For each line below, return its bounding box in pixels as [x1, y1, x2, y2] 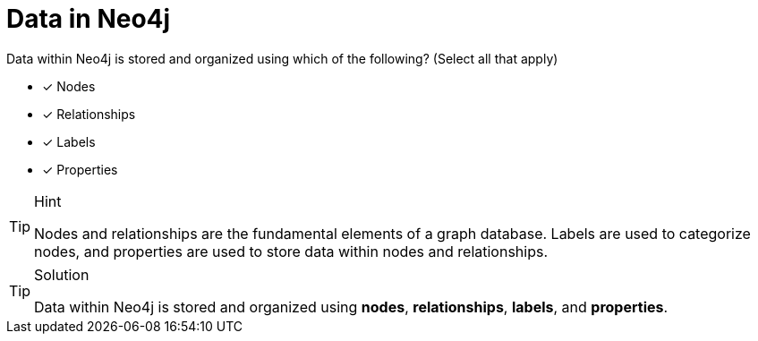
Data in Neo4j [6, 4, 171, 34]
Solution [34, 265, 89, 284]
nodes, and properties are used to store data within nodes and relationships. [34, 242, 549, 260]
